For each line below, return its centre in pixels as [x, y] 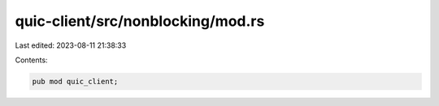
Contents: [31, 60]
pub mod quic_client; [75, 81]
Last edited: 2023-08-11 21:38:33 [71, 45]
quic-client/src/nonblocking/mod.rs [140, 21]
